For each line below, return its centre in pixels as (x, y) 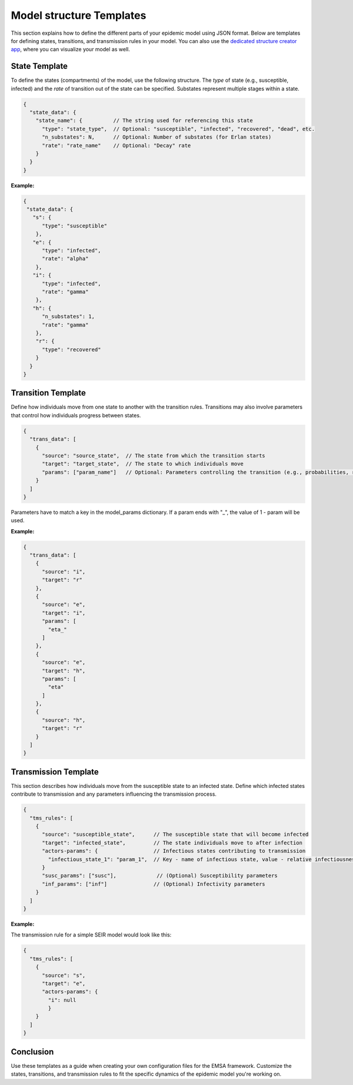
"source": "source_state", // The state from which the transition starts (154, 456)
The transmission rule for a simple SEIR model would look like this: (91, 935)
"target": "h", (64, 671)
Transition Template (49, 393)
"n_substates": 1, (69, 316)
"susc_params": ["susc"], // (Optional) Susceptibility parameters (160, 876)
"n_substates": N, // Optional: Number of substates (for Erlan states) (157, 137)
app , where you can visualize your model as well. (71, 50)
